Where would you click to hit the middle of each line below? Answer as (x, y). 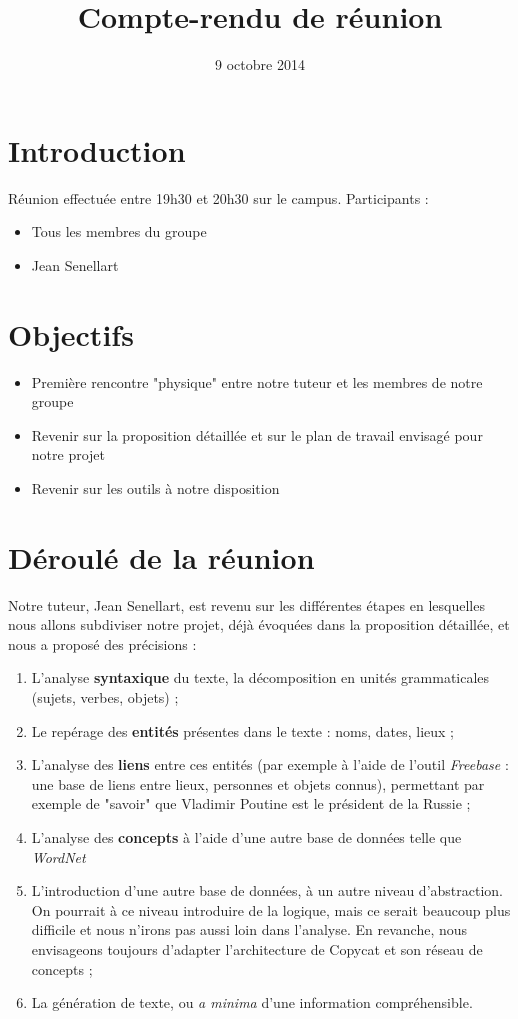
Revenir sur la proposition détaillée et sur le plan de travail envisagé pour (257, 434)
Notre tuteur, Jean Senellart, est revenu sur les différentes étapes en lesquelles (246, 604)
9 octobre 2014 (260, 64)
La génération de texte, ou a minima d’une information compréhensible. (252, 1002)
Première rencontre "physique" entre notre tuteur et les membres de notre (257, 381)
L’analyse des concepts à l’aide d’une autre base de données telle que (246, 837)
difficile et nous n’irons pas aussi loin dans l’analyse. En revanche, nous (249, 929)
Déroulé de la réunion (161, 556)
